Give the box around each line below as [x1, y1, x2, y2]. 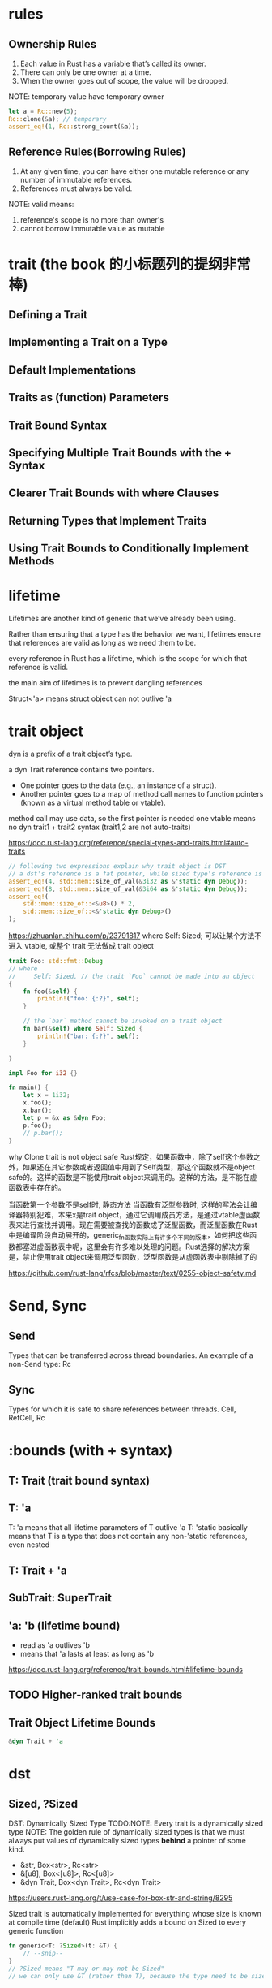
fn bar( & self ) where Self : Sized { [23, 1025, 143, 1033]
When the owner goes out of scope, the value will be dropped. [19, 76, 229, 85]
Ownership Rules [8, 37, 97, 51]
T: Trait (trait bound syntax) [8, 1473, 151, 1487]
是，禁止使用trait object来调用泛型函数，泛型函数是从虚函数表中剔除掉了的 [8, 1252, 257, 1262]
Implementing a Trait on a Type [8, 335, 168, 349]
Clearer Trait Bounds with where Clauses [8, 486, 219, 500]
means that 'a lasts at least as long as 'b [19, 1649, 155, 1658]
